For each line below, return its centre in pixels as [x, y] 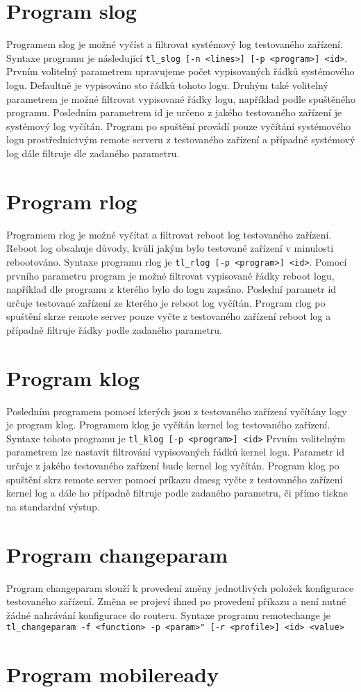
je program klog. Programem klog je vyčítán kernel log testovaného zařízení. [168, 425]
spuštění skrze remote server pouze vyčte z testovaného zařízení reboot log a [169, 316]
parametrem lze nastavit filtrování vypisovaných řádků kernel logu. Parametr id [176, 452]
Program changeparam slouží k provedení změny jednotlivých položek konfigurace [180, 587]
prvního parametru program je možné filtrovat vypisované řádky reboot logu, [170, 275]
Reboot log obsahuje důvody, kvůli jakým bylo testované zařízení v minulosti [170, 248]
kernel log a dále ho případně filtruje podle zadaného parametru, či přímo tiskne [177, 493]
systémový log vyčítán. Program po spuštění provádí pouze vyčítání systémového [179, 126]
